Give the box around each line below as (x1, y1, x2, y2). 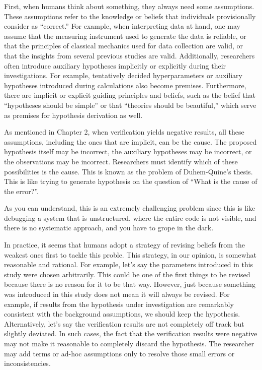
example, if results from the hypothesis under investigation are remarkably (4, 298, 234, 309)
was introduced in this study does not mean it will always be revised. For (4, 289, 230, 299)
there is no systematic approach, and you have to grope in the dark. (4, 222, 214, 233)
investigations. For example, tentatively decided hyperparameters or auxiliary (4, 70, 242, 81)
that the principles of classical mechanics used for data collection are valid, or (4, 40, 243, 51)
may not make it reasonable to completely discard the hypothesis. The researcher (4, 338, 254, 348)
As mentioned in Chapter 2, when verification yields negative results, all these (4, 127, 244, 137)
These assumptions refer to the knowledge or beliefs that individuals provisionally (4, 11, 256, 21)
